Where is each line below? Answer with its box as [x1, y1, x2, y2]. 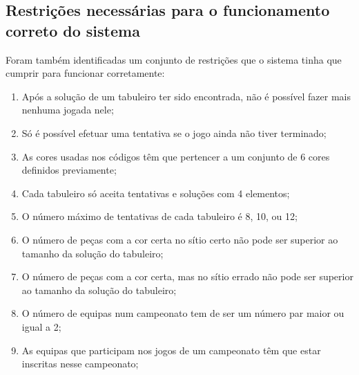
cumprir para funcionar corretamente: [6, 66, 165, 80]
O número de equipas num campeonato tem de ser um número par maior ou [21, 306, 345, 320]
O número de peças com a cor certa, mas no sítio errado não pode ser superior [21, 269, 353, 284]
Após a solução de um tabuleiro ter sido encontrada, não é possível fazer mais [21, 89, 351, 103]
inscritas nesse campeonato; [21, 356, 139, 371]
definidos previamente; [21, 163, 117, 177]
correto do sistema [6, 19, 140, 41]
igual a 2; [21, 319, 61, 333]
